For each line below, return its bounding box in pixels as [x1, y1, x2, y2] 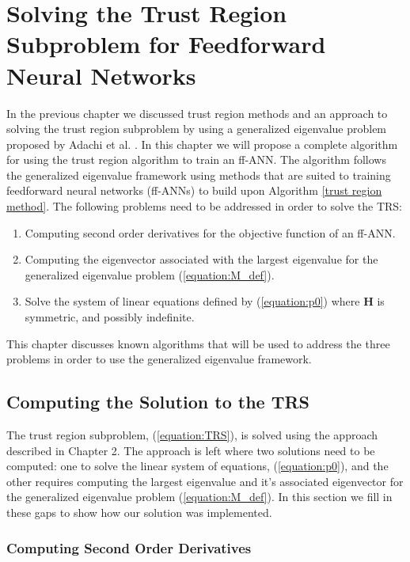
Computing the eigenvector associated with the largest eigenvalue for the [25, 251, 378, 268]
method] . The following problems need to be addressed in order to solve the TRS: [6, 198, 402, 215]
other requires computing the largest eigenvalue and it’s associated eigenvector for [6, 473, 404, 489]
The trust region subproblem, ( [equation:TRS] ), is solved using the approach [6, 427, 378, 443]
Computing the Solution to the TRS [6, 389, 310, 414]
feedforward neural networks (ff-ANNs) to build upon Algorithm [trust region [6, 182, 382, 199]
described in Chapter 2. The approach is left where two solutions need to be [6, 442, 375, 458]
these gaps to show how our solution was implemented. [6, 503, 272, 520]
